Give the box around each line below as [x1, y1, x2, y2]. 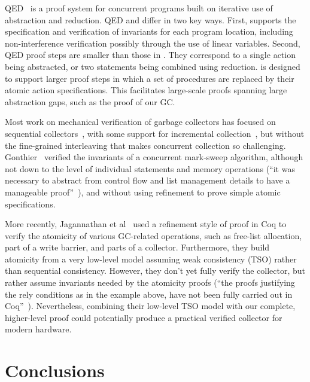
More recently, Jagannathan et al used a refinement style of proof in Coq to [5, 218, 287, 230]
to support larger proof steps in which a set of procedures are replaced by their [5, 72, 294, 84]
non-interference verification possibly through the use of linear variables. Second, [5, 36, 300, 49]
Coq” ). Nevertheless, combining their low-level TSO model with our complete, [5, 300, 296, 312]
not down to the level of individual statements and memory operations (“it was [5, 162, 295, 175]
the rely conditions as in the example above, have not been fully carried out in [5, 288, 293, 300]
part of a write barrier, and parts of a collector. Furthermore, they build [5, 241, 270, 253]
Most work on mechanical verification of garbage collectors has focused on [5, 115, 276, 128]
